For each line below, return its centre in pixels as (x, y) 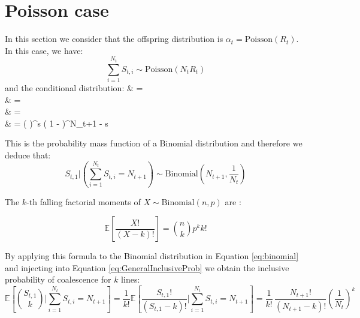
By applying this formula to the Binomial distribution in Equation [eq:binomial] (152, 256)
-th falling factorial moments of (84, 201)
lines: (131, 279)
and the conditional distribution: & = (74, 88)
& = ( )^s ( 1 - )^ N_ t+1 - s (57, 123)
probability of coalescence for (58, 279)
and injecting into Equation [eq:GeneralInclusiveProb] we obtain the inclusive (147, 267)
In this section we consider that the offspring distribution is (114, 39)
